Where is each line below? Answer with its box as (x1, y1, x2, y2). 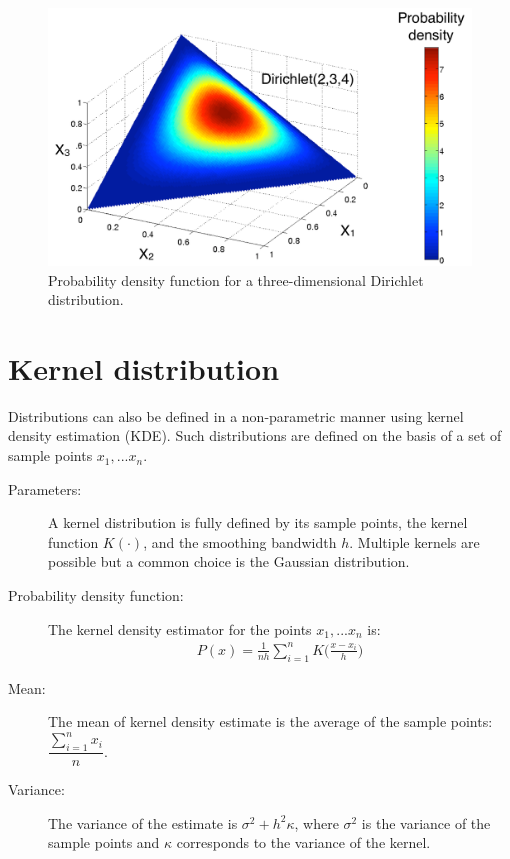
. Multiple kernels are (349, 531, 480, 552)
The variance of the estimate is (48, 812, 238, 833)
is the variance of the (361, 812, 491, 833)
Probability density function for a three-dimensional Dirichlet (48, 269, 424, 290)
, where (294, 812, 339, 833)
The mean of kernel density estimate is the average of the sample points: (48, 711, 493, 732)
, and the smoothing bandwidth (143, 531, 337, 552)
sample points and (48, 832, 160, 853)
